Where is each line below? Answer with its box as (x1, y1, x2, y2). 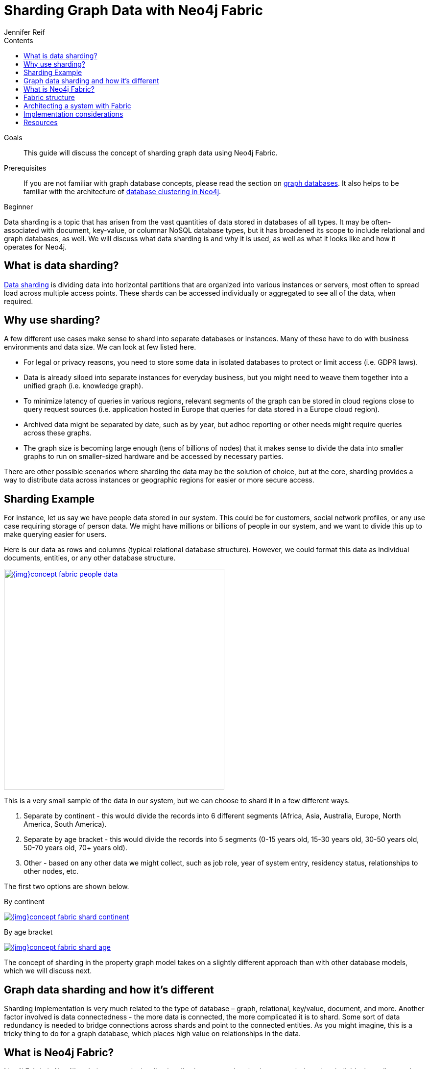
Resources (24, 118, 58, 127)
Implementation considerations (24, 109, 123, 118)
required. (4, 297, 33, 305)
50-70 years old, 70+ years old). (24, 843, 128, 852)
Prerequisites (4, 163, 47, 172)
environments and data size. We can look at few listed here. (4, 343, 196, 352)
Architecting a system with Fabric (24, 101, 131, 110)
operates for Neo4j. (4, 242, 67, 251)
